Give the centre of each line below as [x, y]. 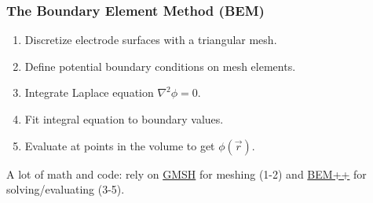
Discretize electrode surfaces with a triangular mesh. [151, 40]
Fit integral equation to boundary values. [124, 119]
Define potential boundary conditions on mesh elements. [160, 66]
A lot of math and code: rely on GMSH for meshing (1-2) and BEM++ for [186, 173]
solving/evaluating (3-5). [66, 189]
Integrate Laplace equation [89, 92]
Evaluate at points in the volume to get [120, 145]
